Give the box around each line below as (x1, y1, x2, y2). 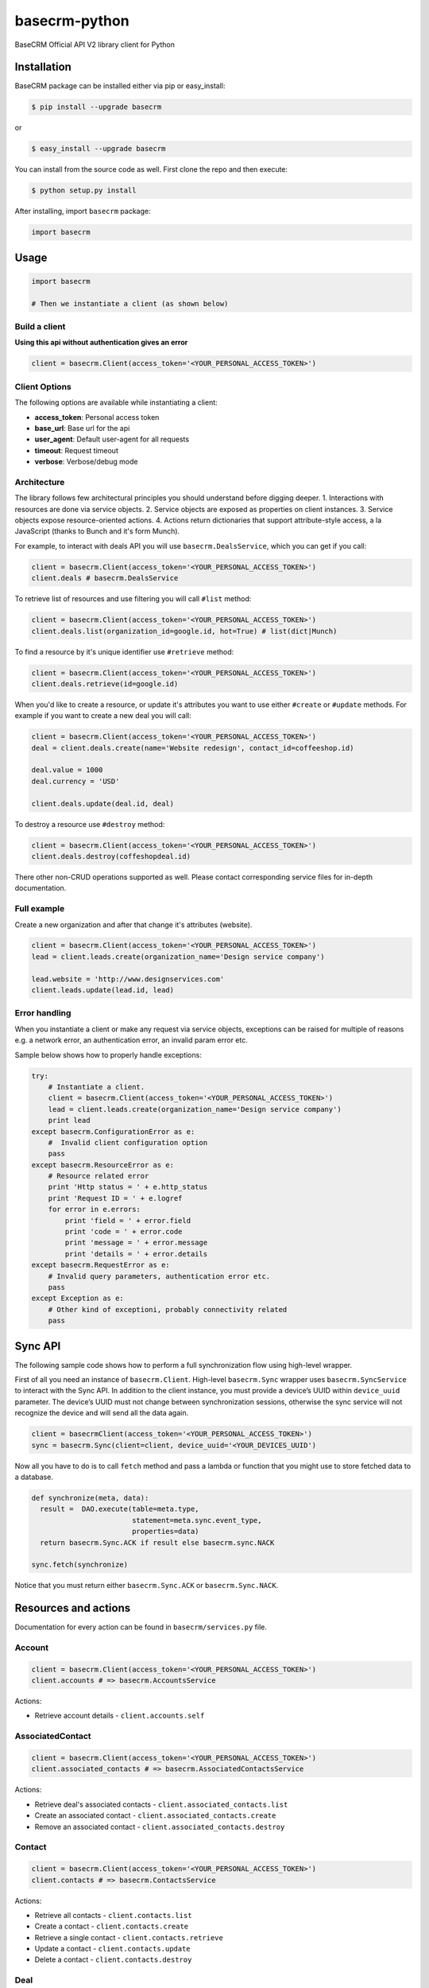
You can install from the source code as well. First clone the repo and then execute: (14, 165, 288, 174)
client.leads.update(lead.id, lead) (31, 986, 175, 995)
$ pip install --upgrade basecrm (31, 103, 162, 111)
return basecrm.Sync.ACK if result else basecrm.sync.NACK (40, 1538, 275, 1547)
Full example (14, 903, 65, 914)
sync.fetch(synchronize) (31, 1560, 129, 1570)
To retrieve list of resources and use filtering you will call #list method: (14, 594, 252, 604)
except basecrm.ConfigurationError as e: (31, 1127, 195, 1136)
